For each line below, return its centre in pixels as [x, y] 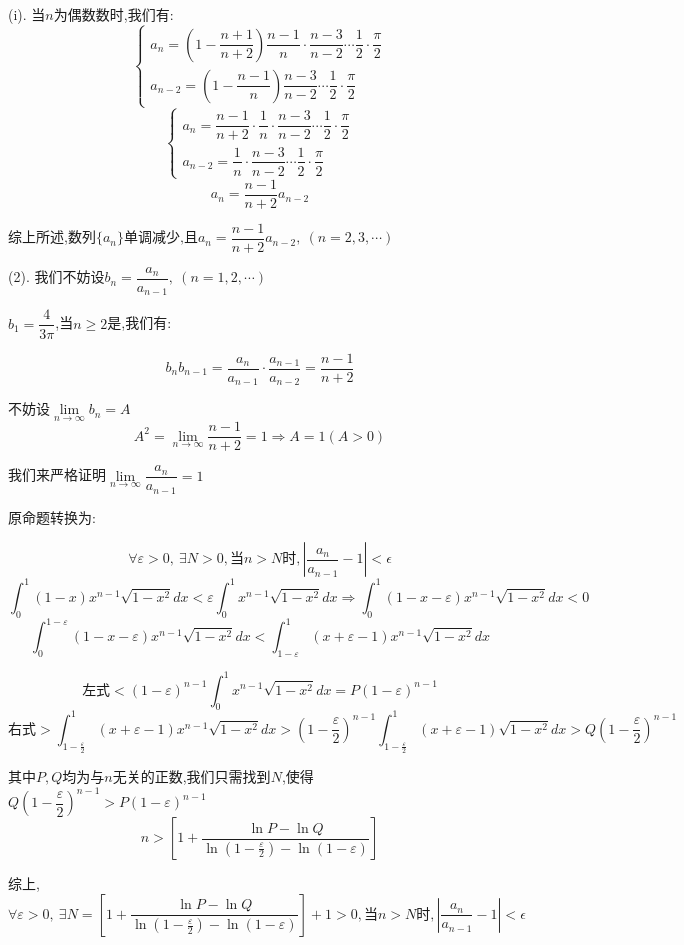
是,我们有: [139, 322]
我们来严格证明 [57, 474]
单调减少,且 [160, 238]
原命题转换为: [52, 516]
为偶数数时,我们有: [113, 14]
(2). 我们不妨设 [56, 276]
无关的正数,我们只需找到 [191, 776]
